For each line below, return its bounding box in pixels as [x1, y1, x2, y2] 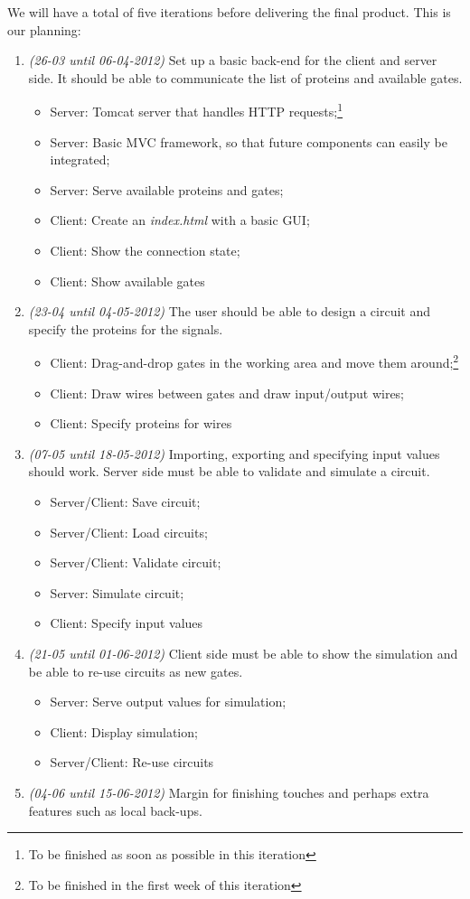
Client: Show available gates [50, 271, 205, 290]
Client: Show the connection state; [50, 241, 240, 259]
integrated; [50, 150, 110, 169]
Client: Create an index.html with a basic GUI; [50, 211, 310, 229]
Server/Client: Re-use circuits [50, 753, 214, 772]
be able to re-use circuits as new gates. [28, 661, 243, 680]
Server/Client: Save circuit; [50, 492, 201, 510]
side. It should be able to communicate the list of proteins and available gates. [28, 68, 463, 87]
